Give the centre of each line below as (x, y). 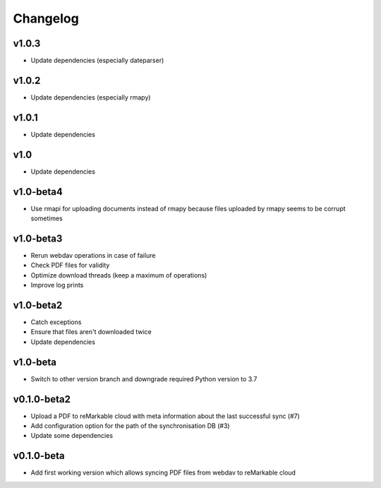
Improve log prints (57, 285)
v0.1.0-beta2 (42, 399)
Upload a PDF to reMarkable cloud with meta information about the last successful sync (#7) (165, 416)
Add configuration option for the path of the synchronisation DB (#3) (130, 426)
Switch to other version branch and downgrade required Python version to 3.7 (144, 379)
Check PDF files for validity (70, 266)
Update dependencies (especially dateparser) (97, 61)
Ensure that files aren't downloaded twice (91, 332)
